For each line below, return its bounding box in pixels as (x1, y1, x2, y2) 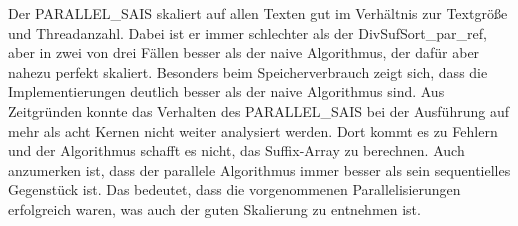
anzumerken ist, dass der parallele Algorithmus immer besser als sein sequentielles (8, 159, 511, 180)
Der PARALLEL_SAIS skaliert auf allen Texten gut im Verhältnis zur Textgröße (8, 3, 508, 23)
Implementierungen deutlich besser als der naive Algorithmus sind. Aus (8, 81, 445, 102)
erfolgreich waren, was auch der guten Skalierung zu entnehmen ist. (8, 198, 421, 219)
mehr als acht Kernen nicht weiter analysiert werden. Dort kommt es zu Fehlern (8, 120, 498, 141)
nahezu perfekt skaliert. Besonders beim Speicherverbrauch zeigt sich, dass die (8, 61, 488, 82)
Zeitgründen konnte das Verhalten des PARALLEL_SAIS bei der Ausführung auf (8, 100, 509, 121)
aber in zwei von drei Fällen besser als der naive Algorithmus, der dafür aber (8, 42, 480, 63)
